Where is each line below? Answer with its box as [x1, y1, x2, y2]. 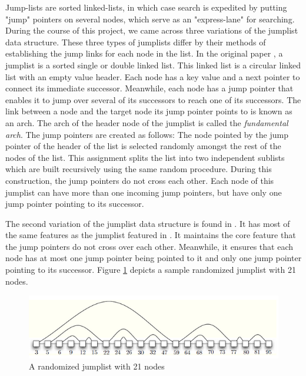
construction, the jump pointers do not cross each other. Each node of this [5, 174, 274, 186]
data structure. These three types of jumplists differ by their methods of [5, 35, 266, 48]
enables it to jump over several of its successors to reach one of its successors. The [5, 93, 301, 105]
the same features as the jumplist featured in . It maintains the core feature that [5, 229, 296, 241]
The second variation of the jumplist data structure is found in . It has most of [5, 217, 290, 229]
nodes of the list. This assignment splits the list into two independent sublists [5, 151, 285, 163]
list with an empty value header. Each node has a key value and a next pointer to [5, 70, 300, 83]
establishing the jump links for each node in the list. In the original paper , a [5, 47, 283, 60]
